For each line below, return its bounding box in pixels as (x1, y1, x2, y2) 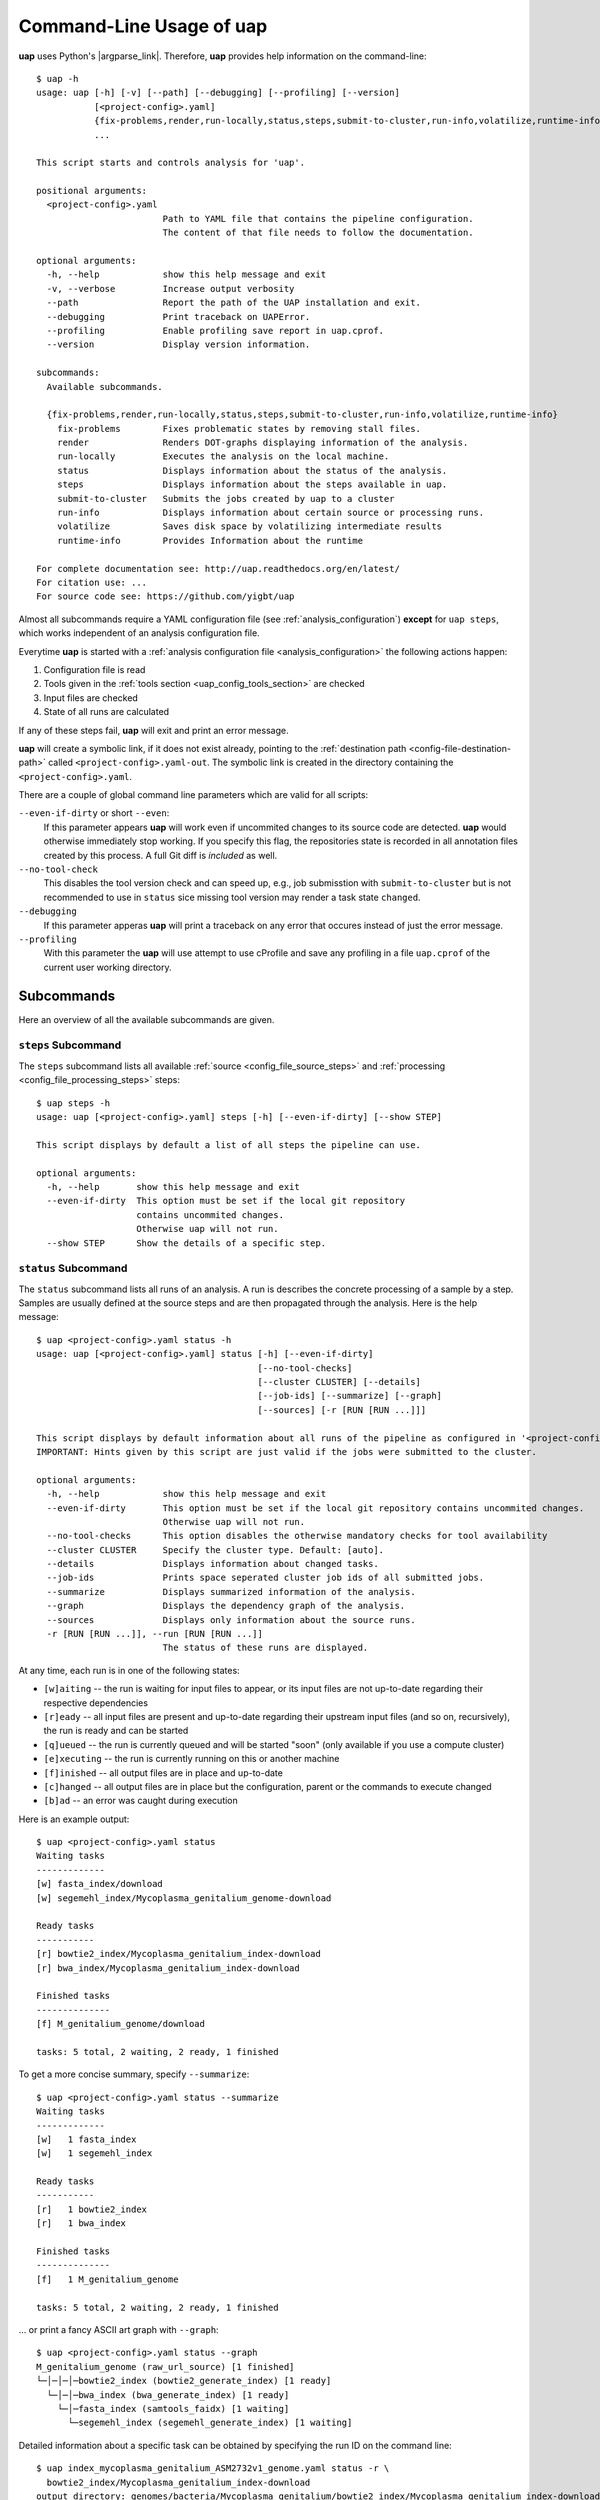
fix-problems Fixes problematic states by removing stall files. (56, 423, 422, 434)
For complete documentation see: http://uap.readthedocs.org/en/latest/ (36, 563, 400, 574)
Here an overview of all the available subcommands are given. (18, 1013, 275, 1025)
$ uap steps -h (36, 1097, 111, 1109)
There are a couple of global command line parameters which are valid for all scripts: (18, 789, 369, 801)
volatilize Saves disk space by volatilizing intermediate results (56, 521, 443, 532)
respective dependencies (43, 1696, 149, 1709)
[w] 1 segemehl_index (36, 2148, 153, 2159)
